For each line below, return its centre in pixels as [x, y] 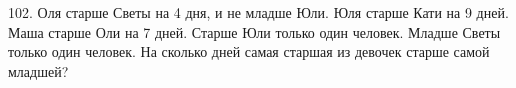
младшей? [38, 70]
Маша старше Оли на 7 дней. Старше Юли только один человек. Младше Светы [254, 31]
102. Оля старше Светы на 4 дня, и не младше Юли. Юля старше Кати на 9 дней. [258, 12]
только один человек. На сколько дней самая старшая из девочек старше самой [249, 51]
